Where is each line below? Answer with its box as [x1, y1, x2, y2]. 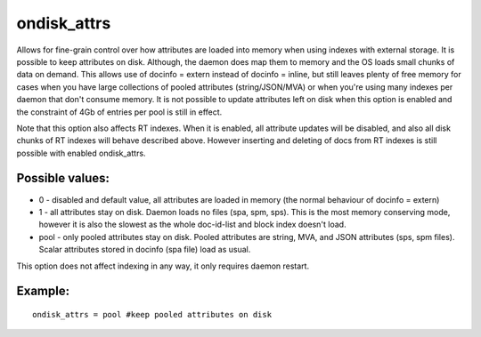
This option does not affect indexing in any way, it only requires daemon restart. [16, 261, 310, 271]
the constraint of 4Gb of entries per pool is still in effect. [16, 107, 223, 117]
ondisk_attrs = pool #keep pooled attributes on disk [32, 309, 272, 319]
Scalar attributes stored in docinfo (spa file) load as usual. [38, 245, 251, 255]
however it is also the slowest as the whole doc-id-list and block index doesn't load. [38, 219, 346, 230]
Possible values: [16, 171, 110, 186]
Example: [16, 284, 70, 299]
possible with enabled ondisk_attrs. [16, 148, 146, 158]
